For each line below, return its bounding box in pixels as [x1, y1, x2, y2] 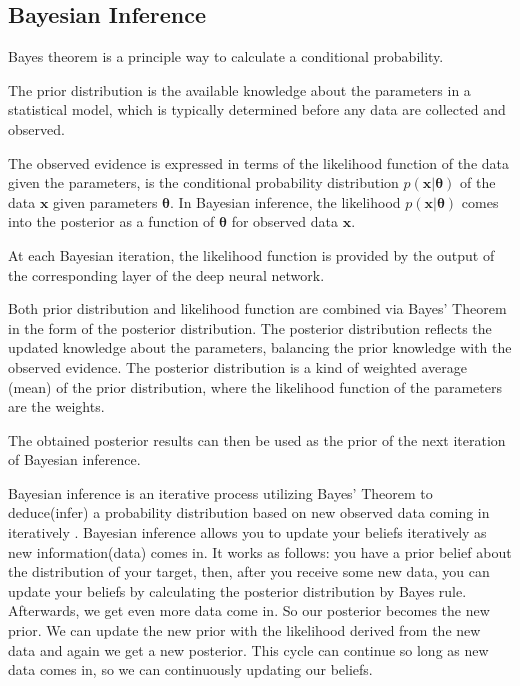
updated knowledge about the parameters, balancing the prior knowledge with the [8, 337, 512, 358]
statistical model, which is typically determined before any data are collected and [8, 99, 506, 120]
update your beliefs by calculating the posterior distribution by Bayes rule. [8, 580, 467, 601]
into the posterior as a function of [8, 211, 215, 232]
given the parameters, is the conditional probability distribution [8, 172, 399, 193]
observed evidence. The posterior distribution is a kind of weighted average [8, 356, 468, 377]
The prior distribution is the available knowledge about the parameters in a [8, 79, 471, 100]
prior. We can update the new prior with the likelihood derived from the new [8, 620, 481, 641]
